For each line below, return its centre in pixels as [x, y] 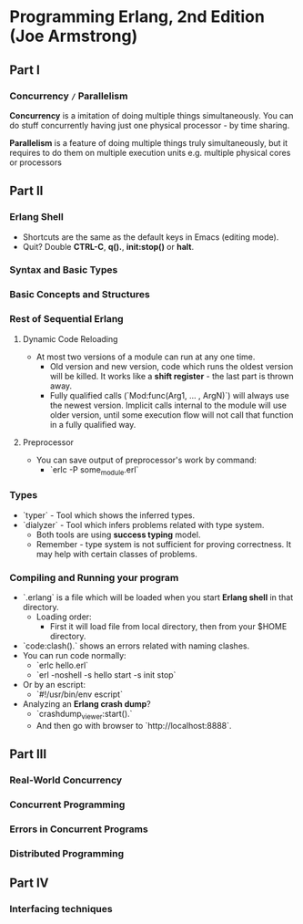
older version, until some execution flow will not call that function [172, 415]
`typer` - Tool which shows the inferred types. [109, 515]
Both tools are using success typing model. [118, 535]
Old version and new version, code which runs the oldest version [172, 366]
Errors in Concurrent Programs [79, 829]
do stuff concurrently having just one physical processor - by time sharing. [150, 125]
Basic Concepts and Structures [80, 295]
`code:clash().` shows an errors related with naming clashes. [136, 646]
